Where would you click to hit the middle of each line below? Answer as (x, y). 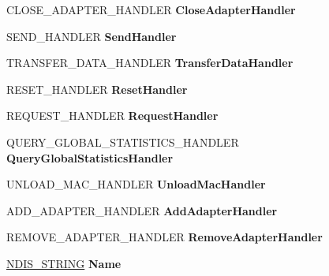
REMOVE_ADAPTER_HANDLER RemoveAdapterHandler (164, 237)
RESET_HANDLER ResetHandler (97, 89)
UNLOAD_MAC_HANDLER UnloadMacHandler (136, 184)
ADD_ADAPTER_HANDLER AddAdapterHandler (142, 210)
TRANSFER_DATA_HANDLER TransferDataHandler (150, 63)
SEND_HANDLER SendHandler (92, 36)
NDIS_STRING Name (64, 263)
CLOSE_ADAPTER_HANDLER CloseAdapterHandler (151, 9)
